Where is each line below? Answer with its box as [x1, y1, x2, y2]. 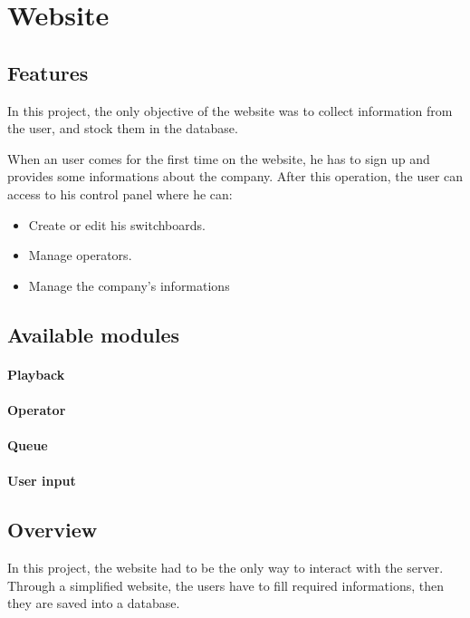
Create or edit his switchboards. [28, 215, 206, 234]
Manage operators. [28, 246, 132, 265]
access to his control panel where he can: [7, 184, 233, 203]
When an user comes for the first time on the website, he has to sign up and [7, 149, 430, 168]
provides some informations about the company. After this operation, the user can [7, 167, 464, 186]
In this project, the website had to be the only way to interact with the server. [7, 558, 444, 577]
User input [7, 471, 76, 490]
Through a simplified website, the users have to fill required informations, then [7, 575, 445, 594]
